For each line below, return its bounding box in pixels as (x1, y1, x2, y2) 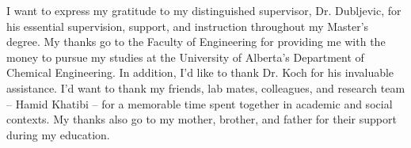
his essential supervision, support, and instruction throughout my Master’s (6, 17, 369, 34)
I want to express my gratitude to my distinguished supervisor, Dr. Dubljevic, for (6, 2, 401, 18)
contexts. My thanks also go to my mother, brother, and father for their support (6, 111, 397, 127)
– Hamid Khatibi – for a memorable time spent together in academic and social (6, 95, 393, 112)
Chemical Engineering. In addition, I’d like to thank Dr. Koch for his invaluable (6, 64, 394, 81)
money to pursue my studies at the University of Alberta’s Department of (6, 48, 364, 65)
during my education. (6, 126, 110, 142)
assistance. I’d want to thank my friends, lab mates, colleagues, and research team (6, 79, 405, 96)
